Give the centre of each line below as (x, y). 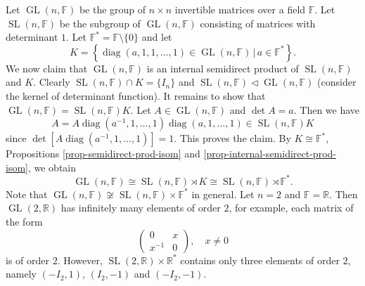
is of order (27, 260)
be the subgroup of (100, 23)
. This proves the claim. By (232, 138)
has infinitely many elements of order (141, 208)
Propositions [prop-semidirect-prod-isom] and (103, 154)
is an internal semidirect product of (223, 68)
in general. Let (223, 194)
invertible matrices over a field (240, 9)
